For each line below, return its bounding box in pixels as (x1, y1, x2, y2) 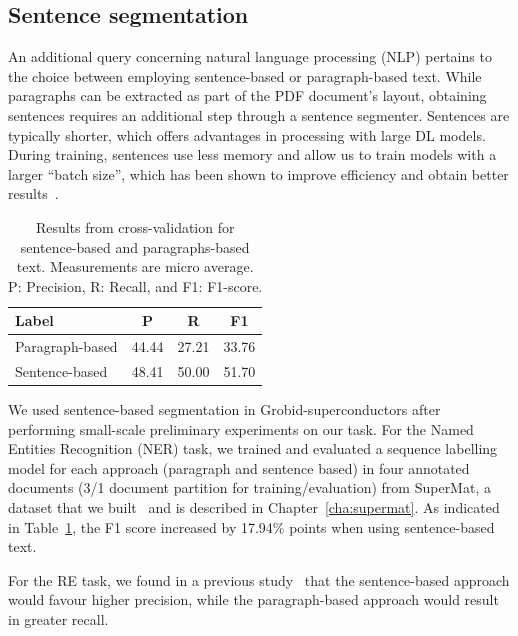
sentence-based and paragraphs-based (20, 236, 250, 257)
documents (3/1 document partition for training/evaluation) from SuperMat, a (8, 477, 491, 498)
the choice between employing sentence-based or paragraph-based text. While (8, 65, 482, 86)
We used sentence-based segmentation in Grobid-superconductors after (8, 399, 441, 420)
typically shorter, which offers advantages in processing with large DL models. (8, 124, 486, 145)
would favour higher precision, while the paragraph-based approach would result (8, 589, 499, 610)
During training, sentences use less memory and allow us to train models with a (8, 144, 497, 165)
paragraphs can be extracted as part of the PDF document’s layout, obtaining (8, 85, 487, 106)
